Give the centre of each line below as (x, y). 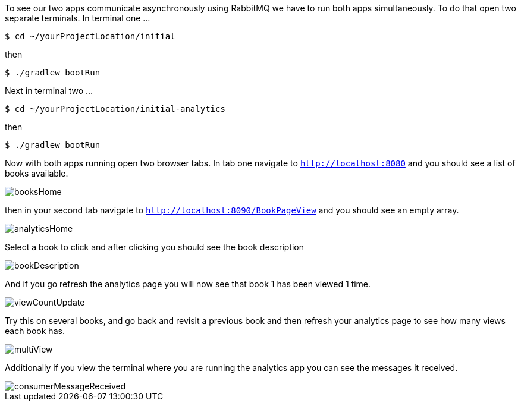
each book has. (35, 331)
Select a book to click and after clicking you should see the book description (155, 247)
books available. (37, 173)
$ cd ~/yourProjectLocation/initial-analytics (115, 109)
